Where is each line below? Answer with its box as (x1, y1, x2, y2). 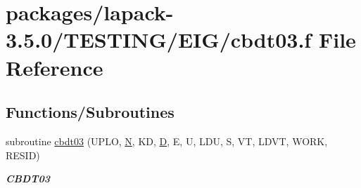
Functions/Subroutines (6, 101, 175, 123)
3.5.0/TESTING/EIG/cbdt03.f (6, 25, 312, 54)
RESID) (6, 147, 40, 162)
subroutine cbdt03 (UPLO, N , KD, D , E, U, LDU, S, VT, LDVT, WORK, (6, 133, 328, 148)
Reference (6, 53, 103, 81)
